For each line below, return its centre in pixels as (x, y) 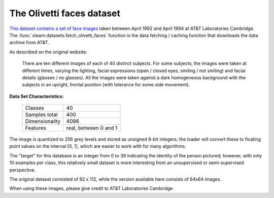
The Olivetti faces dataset (65, 13)
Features (36, 128)
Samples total (41, 115)
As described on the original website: (48, 52)
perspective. (22, 170)
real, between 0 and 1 (92, 128)
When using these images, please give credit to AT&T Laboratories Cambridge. (92, 188)
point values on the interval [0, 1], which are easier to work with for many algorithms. (98, 146)
